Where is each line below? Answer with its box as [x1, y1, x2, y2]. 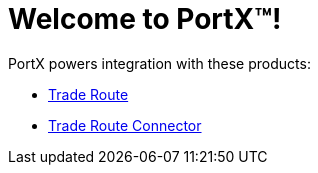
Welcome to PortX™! [8, 2, 282, 36]
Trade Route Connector [48, 116, 202, 134]
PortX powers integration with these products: [8, 54, 311, 72]
